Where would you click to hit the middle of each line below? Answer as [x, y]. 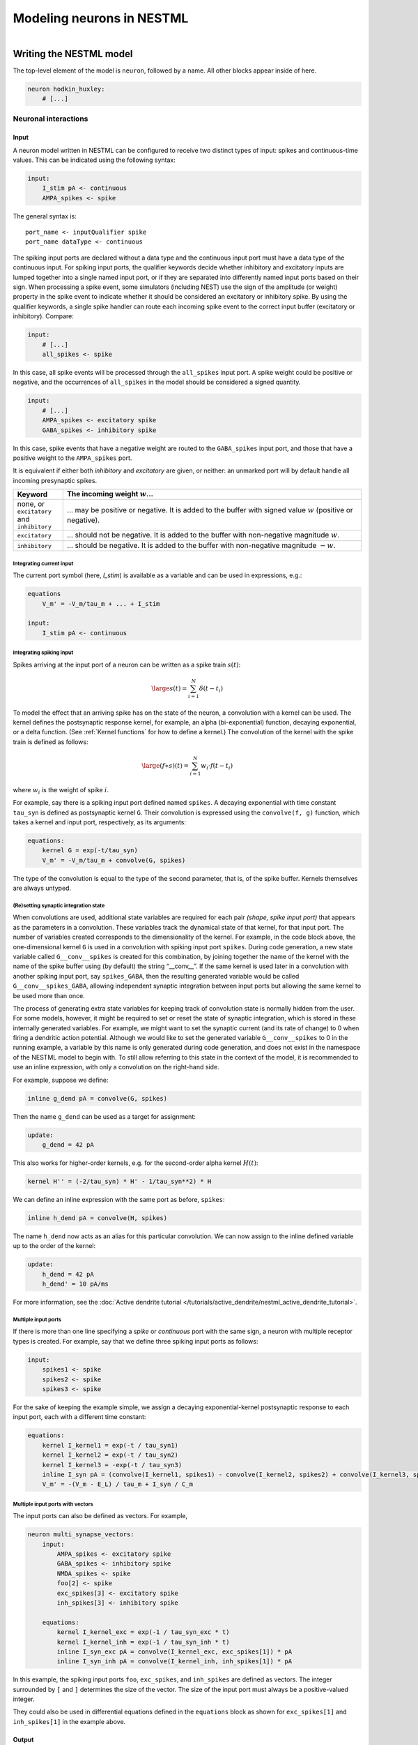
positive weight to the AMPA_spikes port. [72, 458]
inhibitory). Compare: [44, 316]
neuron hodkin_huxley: [66, 89]
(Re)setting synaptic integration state [59, 905]
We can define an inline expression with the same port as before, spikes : [119, 1199]
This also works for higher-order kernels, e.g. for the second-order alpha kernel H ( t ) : [136, 1163]
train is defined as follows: [51, 742]
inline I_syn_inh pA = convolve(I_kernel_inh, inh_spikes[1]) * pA [175, 1662]
